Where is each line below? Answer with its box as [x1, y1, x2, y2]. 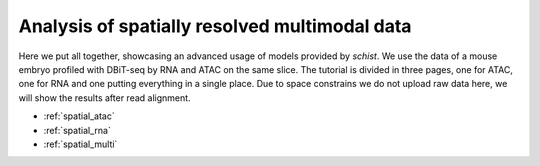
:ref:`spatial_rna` [43, 124, 112, 136]
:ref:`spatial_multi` [43, 138, 118, 150]
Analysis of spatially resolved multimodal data [18, 15, 412, 37]
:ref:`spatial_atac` [43, 110, 115, 122]
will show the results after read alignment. [18, 91, 191, 104]
